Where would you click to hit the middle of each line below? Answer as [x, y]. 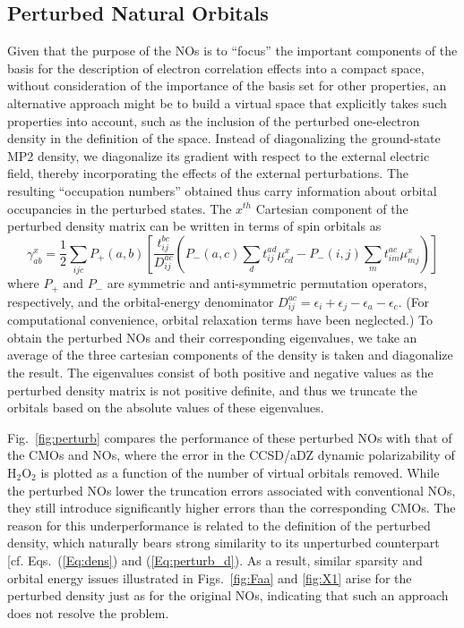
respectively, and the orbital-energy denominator [141, 301]
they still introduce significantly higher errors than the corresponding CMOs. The [232, 508]
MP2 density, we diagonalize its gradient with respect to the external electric [219, 155]
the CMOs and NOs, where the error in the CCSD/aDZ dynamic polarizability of [231, 455]
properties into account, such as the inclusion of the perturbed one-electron [214, 120]
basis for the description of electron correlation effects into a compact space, [216, 68]
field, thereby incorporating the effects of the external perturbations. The [208, 173]
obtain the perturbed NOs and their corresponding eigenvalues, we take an [212, 337]
